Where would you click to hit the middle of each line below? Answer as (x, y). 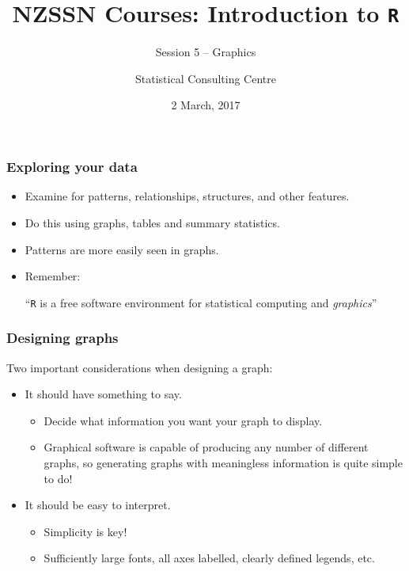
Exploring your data (72, 167)
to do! (58, 478)
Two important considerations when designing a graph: (140, 367)
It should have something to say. (103, 394)
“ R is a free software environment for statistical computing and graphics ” (201, 302)
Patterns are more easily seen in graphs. (122, 249)
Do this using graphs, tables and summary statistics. (152, 222)
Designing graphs (62, 338)
